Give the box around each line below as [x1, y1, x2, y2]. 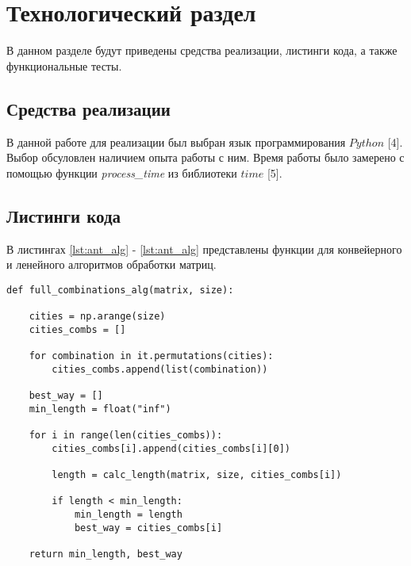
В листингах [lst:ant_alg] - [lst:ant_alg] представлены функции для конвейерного [6, 240, 402, 257]
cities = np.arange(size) [29, 311, 166, 322]
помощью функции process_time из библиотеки [6, 164, 237, 181]
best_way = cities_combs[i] [74, 522, 223, 533]
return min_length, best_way [29, 548, 182, 560]
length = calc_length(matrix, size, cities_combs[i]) [52, 468, 342, 480]
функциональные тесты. [6, 57, 122, 74]
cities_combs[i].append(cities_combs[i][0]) [52, 442, 290, 454]
